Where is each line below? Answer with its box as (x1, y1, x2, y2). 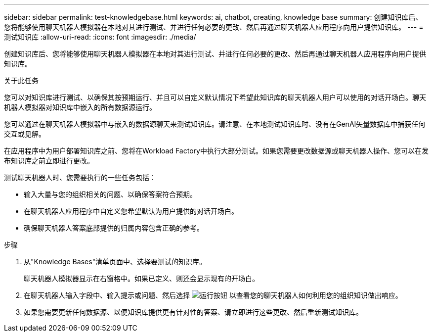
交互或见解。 (4, 130, 45, 138)
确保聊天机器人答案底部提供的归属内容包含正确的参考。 (24, 224, 204, 232)
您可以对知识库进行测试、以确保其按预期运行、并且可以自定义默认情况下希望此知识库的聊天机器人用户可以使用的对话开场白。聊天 (4, 93, 426, 101)
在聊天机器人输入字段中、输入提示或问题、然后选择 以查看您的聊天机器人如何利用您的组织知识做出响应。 (24, 291, 402, 299)
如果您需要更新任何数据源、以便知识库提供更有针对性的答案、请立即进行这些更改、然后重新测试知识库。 (24, 308, 363, 316)
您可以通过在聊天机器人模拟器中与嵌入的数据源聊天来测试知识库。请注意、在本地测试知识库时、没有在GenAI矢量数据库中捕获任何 (4, 120, 426, 128)
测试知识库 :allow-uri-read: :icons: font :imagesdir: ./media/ (4, 33, 196, 41)
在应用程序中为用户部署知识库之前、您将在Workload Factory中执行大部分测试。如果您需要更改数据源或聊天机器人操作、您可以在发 (4, 146, 429, 155)
